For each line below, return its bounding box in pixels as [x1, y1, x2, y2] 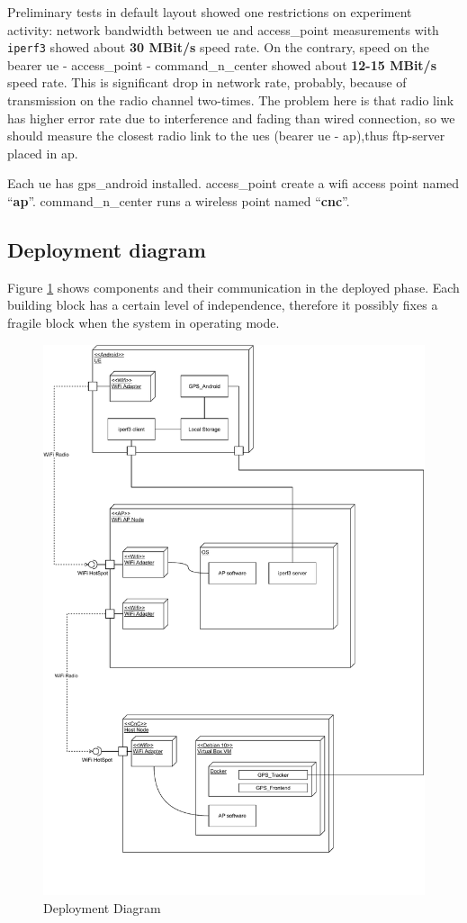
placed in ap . [7, 143, 78, 162]
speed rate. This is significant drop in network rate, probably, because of [7, 73, 407, 92]
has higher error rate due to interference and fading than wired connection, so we [7, 108, 455, 127]
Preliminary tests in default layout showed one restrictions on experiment [7, 3, 412, 21]
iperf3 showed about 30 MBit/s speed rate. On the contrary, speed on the [7, 38, 429, 57]
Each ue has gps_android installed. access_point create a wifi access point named [7, 174, 460, 193]
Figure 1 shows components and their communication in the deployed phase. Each [7, 277, 460, 296]
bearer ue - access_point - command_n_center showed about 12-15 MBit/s [7, 55, 437, 74]
